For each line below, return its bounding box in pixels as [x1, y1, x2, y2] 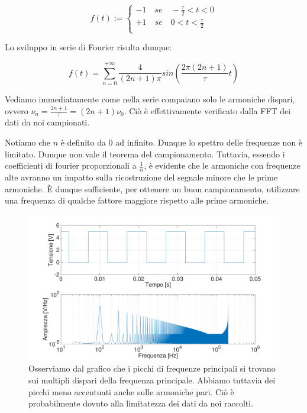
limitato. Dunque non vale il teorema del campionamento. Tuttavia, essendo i [5, 147, 285, 160]
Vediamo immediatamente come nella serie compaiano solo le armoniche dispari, [5, 93, 295, 105]
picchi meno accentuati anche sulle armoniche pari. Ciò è [28, 385, 234, 398]
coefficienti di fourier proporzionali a [5, 159, 137, 172]
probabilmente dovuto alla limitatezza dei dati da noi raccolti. [28, 397, 254, 409]
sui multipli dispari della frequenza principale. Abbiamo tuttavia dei [28, 373, 276, 386]
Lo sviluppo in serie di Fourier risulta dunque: [5, 41, 172, 53]
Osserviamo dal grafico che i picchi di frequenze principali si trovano [28, 362, 276, 375]
